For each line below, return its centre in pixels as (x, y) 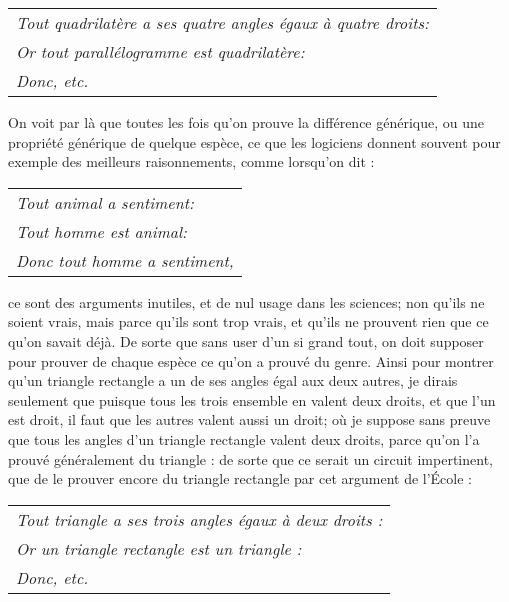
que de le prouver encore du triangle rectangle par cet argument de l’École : (240, 478)
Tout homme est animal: (101, 231)
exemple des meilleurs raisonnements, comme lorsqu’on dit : (191, 161)
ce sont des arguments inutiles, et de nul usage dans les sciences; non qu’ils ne (246, 301)
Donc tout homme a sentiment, (125, 260)
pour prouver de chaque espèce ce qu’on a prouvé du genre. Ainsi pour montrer (251, 360)
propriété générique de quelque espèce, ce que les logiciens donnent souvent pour (254, 141)
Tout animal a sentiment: (105, 202)
